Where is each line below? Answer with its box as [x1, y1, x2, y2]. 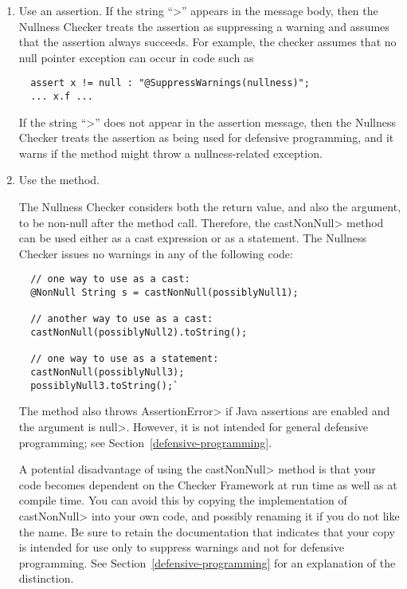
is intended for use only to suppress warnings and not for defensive [18, 539, 345, 556]
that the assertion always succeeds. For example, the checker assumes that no [18, 33, 397, 50]
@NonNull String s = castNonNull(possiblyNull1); [30, 287, 299, 299]
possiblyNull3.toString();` [30, 379, 179, 391]
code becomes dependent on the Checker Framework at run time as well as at [18, 476, 397, 493]
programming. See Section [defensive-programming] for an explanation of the [18, 554, 396, 571]
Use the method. [18, 171, 100, 188]
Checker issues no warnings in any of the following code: [18, 245, 293, 261]
